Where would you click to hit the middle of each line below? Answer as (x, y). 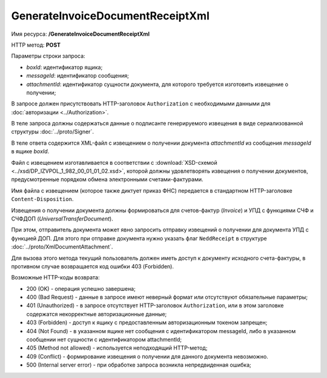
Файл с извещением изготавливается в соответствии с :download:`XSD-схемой (114, 162)
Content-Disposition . (42, 199)
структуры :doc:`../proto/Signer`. (52, 132)
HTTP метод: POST (36, 45)
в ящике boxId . (30, 151)
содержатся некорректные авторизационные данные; (97, 314)
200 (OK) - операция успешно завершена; (81, 288)
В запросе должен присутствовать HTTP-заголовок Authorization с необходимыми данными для (141, 104)
